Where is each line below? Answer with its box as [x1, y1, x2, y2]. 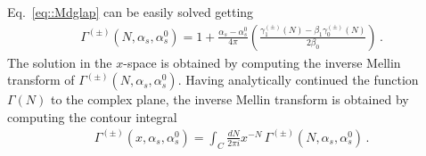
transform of [7, 70, 75, 89]
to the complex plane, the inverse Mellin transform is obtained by [51, 90, 409, 109]
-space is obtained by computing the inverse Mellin [123, 53, 401, 71]
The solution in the [7, 53, 112, 71]
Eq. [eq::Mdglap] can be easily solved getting [7, 3, 254, 21]
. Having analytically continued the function [177, 70, 419, 89]
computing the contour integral [7, 107, 177, 126]
